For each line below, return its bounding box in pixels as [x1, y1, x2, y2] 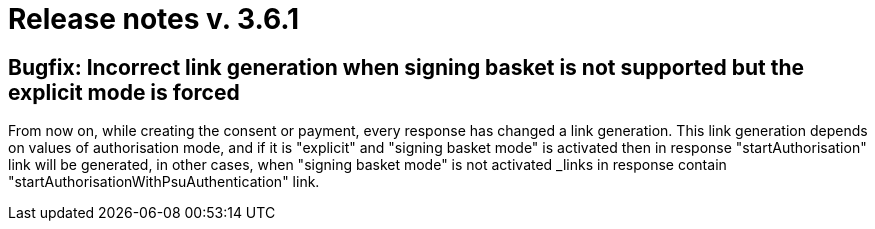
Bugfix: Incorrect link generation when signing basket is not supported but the [8, 54, 805, 80]
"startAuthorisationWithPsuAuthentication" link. [8, 173, 320, 191]
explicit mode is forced [8, 79, 240, 105]
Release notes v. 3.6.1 [8, 2, 300, 36]
